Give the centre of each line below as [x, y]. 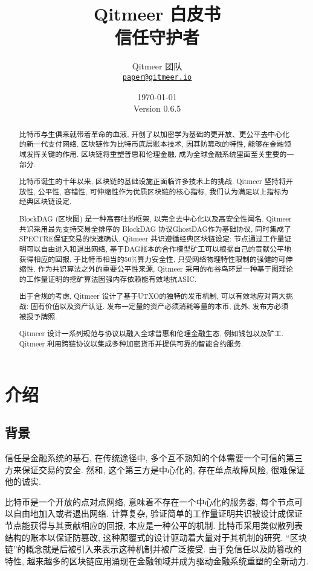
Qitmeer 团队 [157, 66]
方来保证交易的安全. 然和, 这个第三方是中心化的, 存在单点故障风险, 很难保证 [155, 469]
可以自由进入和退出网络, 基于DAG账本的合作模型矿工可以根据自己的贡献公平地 [159, 248]
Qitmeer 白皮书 [157, 14]
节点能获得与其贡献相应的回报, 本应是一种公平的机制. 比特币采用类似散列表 [154, 525]
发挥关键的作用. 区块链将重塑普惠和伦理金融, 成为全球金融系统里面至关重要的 [156, 154]
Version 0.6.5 [157, 108]
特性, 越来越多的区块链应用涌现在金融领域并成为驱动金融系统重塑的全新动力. [157, 560]
